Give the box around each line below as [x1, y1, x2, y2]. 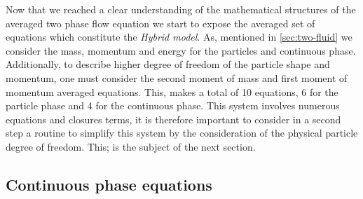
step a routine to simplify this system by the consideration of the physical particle [6, 125, 358, 140]
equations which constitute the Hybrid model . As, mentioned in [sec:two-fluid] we [6, 29, 352, 44]
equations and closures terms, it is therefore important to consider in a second [6, 111, 341, 126]
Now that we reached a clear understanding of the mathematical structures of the [6, 2, 356, 16]
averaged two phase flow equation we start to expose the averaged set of [6, 15, 315, 30]
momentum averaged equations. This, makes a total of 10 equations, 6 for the [6, 84, 338, 99]
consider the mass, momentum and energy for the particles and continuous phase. [6, 43, 356, 57]
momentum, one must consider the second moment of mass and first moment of [6, 70, 348, 85]
